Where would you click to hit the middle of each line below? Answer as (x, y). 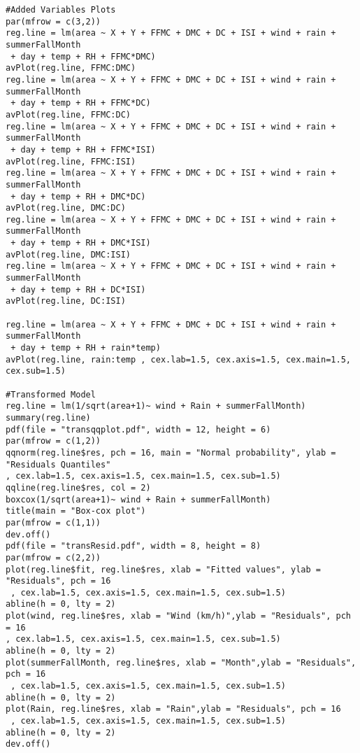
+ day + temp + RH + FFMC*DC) (81, 103)
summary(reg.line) (48, 417)
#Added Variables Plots (61, 10)
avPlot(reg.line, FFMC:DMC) (71, 68)
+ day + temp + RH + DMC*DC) (78, 196)
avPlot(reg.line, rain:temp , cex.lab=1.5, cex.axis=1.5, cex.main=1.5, (178, 359)
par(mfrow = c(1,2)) (53, 441)
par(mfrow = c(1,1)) (53, 522)
